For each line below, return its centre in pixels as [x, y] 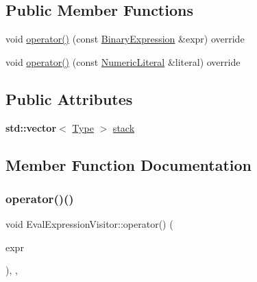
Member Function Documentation [129, 164]
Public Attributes [69, 98]
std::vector [31, 127]
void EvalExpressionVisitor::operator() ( [89, 224]
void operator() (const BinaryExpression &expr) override [125, 39]
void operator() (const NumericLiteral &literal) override [123, 61]
